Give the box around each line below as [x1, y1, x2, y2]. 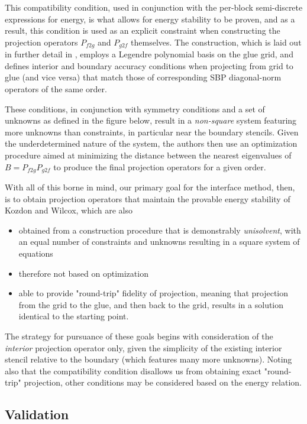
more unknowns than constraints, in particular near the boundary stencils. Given [5, 125, 299, 138]
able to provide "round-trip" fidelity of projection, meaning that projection [18, 287, 289, 299]
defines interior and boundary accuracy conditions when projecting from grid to [5, 59, 293, 72]
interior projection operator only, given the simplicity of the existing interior [5, 341, 282, 354]
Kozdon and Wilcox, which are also [5, 204, 133, 216]
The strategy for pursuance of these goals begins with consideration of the [5, 329, 273, 342]
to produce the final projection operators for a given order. [53, 160, 266, 173]
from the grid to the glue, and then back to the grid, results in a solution [18, 298, 284, 310]
